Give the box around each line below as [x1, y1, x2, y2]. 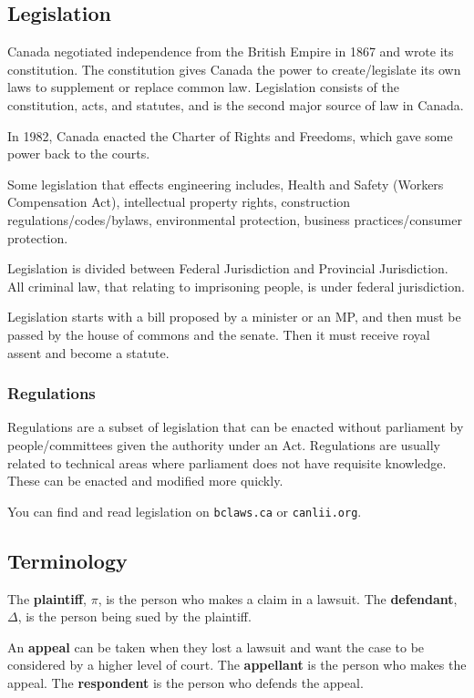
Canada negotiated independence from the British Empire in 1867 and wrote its [7, 42, 454, 61]
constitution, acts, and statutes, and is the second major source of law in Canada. [7, 95, 464, 114]
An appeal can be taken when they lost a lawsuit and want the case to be [7, 637, 425, 656]
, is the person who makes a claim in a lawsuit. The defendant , [98, 589, 458, 608]
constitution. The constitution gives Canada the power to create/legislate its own [7, 59, 461, 78]
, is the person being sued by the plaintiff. [17, 607, 252, 626]
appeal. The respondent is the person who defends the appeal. [7, 672, 364, 692]
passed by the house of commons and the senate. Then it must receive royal [7, 324, 430, 344]
